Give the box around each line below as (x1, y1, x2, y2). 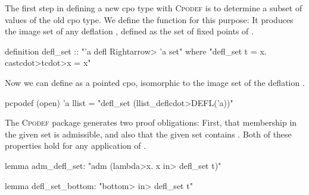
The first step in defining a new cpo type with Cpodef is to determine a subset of (5, 2, 302, 14)
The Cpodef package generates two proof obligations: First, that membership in (5, 116, 297, 129)
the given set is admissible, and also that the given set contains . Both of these (5, 127, 292, 140)
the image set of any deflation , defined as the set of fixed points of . (5, 25, 254, 37)
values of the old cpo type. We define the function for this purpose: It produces (5, 13, 294, 25)
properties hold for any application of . (5, 139, 146, 152)
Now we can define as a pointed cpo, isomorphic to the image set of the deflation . (5, 76, 305, 88)
